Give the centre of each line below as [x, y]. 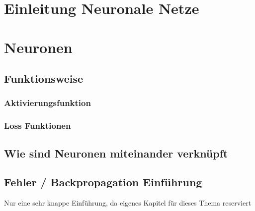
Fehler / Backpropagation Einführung [103, 182]
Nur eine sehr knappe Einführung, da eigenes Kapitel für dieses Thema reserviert [128, 203]
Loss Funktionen [38, 126]
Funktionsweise [44, 79]
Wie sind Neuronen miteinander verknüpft [116, 153]
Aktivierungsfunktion [47, 103]
